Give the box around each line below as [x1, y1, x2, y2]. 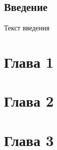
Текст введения [4, 22, 50, 33]
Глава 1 [4, 51, 54, 72]
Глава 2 [4, 91, 54, 111]
